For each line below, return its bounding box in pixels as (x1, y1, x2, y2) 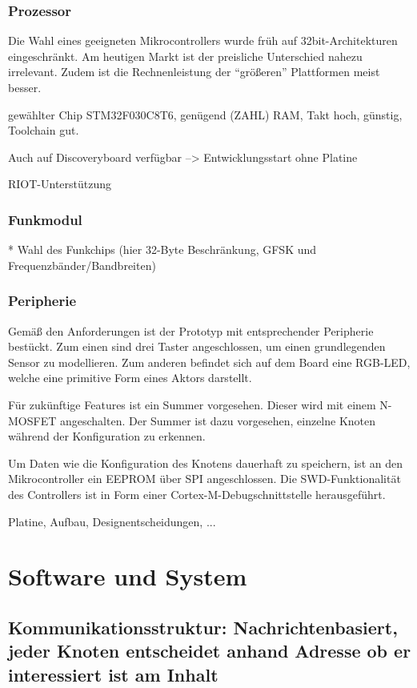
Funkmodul (8, 209, 82, 229)
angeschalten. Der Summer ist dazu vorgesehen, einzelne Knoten (59, 412, 376, 428)
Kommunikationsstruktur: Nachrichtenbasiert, (8, 614, 398, 639)
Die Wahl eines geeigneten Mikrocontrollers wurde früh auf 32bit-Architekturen (8, 32, 398, 49)
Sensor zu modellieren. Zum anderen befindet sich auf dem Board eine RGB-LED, (8, 353, 411, 370)
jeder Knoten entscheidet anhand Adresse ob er (8, 638, 411, 663)
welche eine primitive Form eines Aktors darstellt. (8, 369, 252, 386)
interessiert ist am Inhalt (8, 662, 219, 686)
